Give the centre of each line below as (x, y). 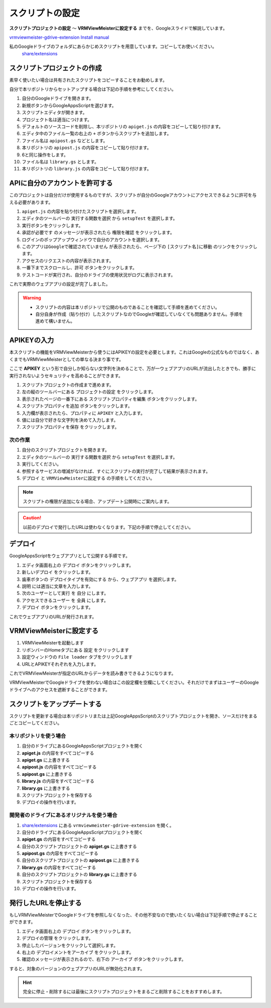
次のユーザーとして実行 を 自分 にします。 (65, 593)
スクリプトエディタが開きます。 (54, 113)
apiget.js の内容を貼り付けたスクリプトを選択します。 (80, 211)
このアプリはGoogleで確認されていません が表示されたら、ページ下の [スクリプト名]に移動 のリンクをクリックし (140, 246)
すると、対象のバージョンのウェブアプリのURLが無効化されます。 (77, 968)
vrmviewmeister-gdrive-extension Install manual (59, 37)
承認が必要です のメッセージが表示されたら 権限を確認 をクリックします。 (98, 233)
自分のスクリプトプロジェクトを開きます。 (66, 450)
